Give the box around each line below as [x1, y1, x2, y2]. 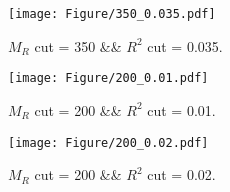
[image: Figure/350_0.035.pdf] [8, 7, 216, 21]
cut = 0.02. [147, 164, 216, 185]
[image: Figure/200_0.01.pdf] [8, 71, 209, 86]
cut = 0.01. [147, 99, 216, 120]
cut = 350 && [34, 35, 122, 56]
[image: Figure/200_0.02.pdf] [8, 135, 209, 150]
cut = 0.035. [147, 35, 223, 56]
